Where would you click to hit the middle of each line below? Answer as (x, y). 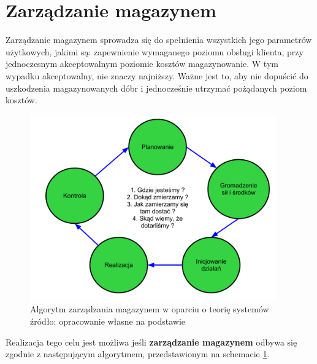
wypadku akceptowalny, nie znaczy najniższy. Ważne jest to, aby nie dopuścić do (157, 75)
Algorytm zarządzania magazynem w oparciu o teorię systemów (150, 309)
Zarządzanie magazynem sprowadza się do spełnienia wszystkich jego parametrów (159, 40)
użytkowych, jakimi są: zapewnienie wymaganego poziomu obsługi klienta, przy (155, 51)
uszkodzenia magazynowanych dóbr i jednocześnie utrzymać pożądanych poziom (156, 88)
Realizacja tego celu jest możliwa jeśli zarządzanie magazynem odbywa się (151, 342)
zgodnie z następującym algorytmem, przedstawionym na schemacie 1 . (138, 354)
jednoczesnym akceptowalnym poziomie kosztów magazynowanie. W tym (142, 64)
